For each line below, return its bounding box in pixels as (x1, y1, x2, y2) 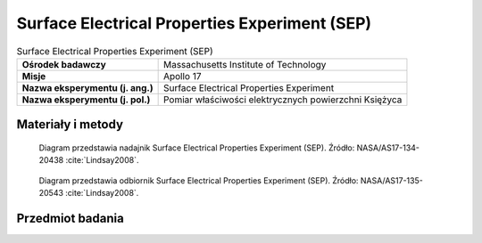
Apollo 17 (162, 69, 202, 82)
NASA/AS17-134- (356, 142, 420, 153)
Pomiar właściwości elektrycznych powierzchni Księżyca (162, 93, 403, 106)
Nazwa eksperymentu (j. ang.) (21, 81, 154, 93)
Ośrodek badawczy (21, 58, 106, 70)
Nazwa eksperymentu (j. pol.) (21, 93, 151, 106)
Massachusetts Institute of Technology (162, 58, 327, 70)
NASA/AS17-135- (360, 174, 423, 186)
